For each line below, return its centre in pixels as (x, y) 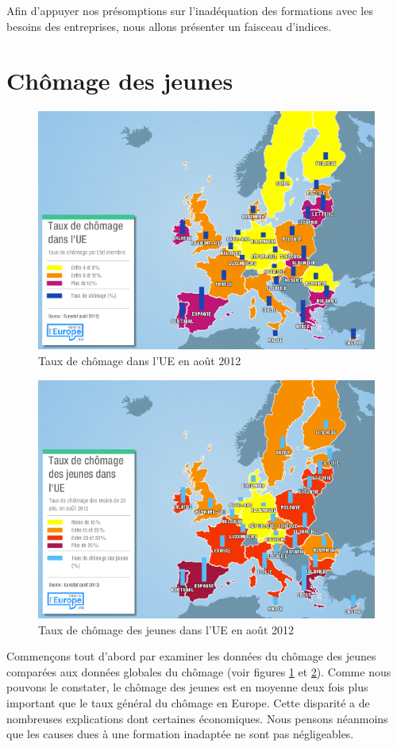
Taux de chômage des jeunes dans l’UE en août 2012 (166, 629)
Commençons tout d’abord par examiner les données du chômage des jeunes (191, 656)
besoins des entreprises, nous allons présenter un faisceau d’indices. (169, 26)
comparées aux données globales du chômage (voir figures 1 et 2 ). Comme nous (199, 671)
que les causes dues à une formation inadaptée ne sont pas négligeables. (180, 734)
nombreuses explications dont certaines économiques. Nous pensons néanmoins (197, 718)
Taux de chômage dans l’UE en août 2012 (140, 361)
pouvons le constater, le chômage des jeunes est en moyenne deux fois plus (187, 687)
